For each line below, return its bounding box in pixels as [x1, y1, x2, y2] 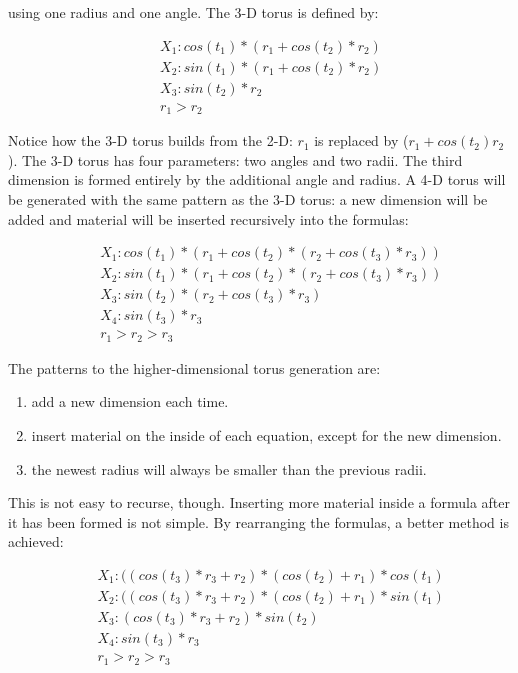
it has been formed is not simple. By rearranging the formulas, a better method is [8, 511, 509, 532]
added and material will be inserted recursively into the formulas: [8, 208, 409, 229]
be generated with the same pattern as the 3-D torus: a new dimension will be [8, 188, 488, 209]
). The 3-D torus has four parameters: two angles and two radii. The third [8, 149, 463, 170]
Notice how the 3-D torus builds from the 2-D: [8, 130, 293, 151]
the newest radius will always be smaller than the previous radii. [31, 458, 427, 479]
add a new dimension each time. [31, 391, 229, 412]
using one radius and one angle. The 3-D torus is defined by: [8, 2, 379, 22]
